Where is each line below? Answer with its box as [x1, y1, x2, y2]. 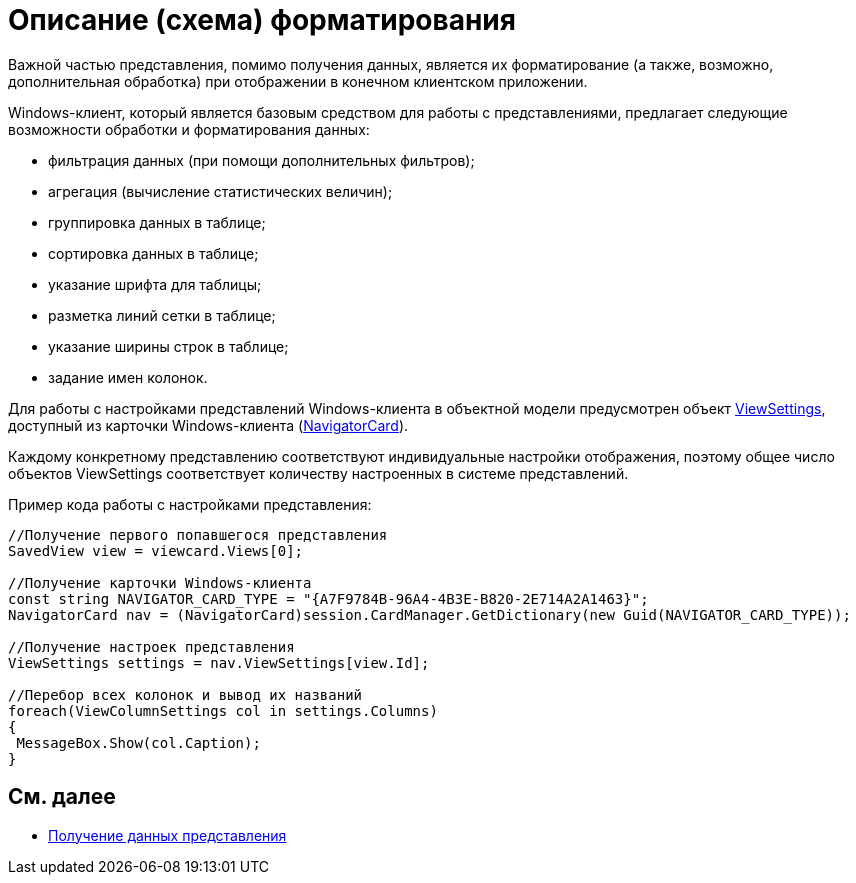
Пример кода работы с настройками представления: [8, 495, 372, 513]
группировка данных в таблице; [48, 213, 266, 231]
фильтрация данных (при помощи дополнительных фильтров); [48, 151, 475, 169]
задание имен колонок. [48, 368, 208, 386]
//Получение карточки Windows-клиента [8, 574, 312, 591]
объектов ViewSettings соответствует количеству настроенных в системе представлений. [8, 464, 629, 482]
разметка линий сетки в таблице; [48, 306, 276, 324]
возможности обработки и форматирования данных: [8, 120, 370, 138]
